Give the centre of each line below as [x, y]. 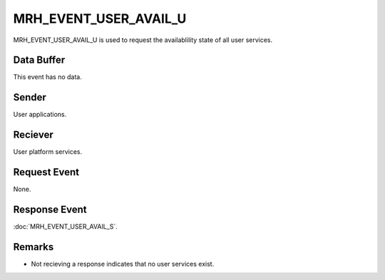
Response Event [50, 209]
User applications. [40, 115]
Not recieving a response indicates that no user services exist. [123, 264]
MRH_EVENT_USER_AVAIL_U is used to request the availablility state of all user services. [143, 40]
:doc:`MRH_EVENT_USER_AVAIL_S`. [65, 227]
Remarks [34, 247]
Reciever [33, 135]
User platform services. [47, 152]
